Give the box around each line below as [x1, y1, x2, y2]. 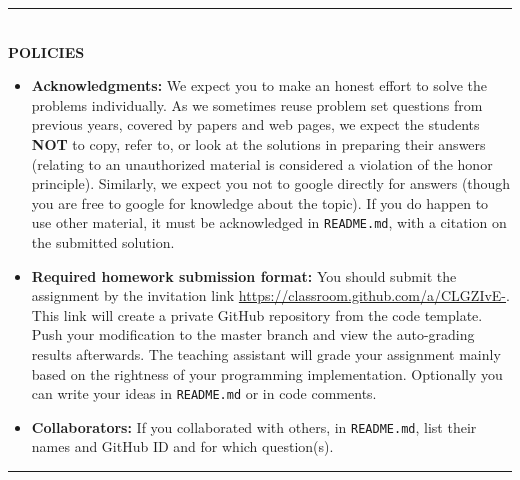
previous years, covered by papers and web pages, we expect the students [31, 114, 480, 135]
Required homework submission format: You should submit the [31, 265, 457, 286]
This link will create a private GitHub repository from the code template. [31, 304, 483, 325]
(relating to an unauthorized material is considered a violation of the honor [31, 153, 493, 174]
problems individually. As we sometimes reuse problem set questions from [31, 94, 483, 115]
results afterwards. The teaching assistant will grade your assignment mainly [31, 343, 501, 364]
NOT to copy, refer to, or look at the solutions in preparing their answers [31, 133, 486, 154]
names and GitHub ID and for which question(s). [31, 436, 334, 457]
